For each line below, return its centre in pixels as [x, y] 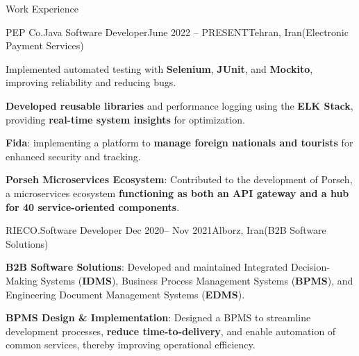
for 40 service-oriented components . [93, 206]
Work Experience [42, 8]
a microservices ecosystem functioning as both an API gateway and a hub [177, 193]
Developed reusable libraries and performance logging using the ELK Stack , [179, 105]
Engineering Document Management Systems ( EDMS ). [125, 294]
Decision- [310, 267]
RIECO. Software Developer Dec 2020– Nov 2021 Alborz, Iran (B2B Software [166, 230]
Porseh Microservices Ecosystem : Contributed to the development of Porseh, [179, 179]
